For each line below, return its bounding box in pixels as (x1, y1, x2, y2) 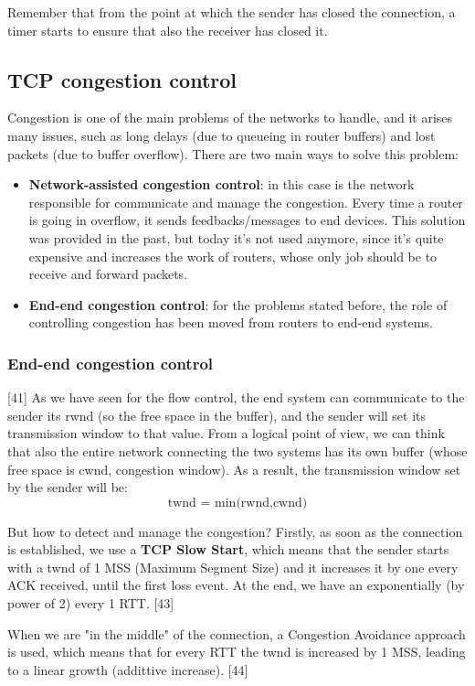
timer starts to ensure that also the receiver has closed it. (7, 20, 328, 39)
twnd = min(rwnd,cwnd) (167, 496, 308, 509)
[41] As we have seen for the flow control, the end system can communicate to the (7, 388, 465, 407)
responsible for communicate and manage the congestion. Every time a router (28, 192, 463, 211)
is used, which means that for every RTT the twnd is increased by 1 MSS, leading (7, 642, 466, 661)
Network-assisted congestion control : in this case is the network (28, 175, 415, 194)
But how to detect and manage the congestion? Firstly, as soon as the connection (7, 521, 463, 541)
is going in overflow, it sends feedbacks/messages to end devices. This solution (28, 210, 466, 230)
